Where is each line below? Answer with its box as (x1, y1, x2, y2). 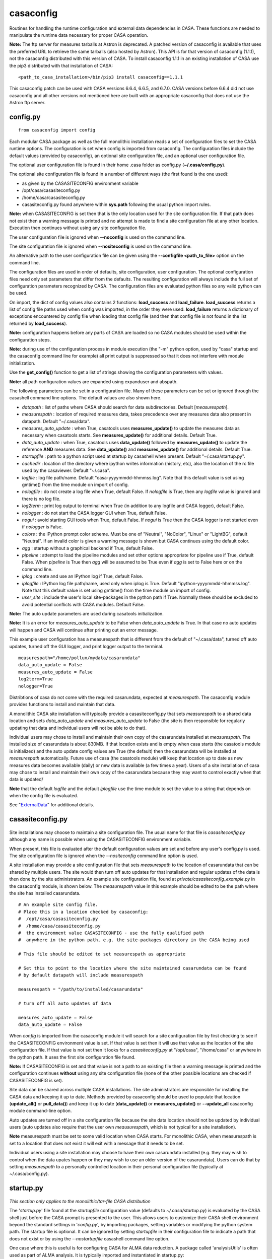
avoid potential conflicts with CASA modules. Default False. (22, 601, 145, 607)
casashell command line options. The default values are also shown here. (9, 395, 162, 401)
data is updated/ (9, 776, 44, 783)
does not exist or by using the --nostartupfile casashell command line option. (9, 1235, 170, 1241)
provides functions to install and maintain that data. (9, 702, 116, 708)
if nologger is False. (22, 524, 63, 530)
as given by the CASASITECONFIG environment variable (22, 180, 139, 186)
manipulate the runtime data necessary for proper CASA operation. (9, 32, 149, 38)
